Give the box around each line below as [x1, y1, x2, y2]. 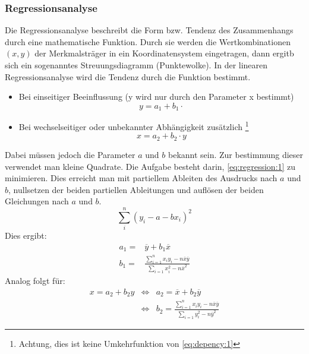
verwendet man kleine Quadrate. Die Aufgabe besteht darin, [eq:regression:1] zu [5, 160, 296, 172]
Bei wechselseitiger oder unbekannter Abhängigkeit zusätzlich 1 [18, 119, 249, 132]
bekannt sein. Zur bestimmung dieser [168, 148, 304, 160]
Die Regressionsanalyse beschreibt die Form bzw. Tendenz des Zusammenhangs [5, 24, 294, 36]
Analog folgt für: [5, 274, 65, 287]
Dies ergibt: [5, 229, 47, 242]
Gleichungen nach [5, 195, 69, 207]
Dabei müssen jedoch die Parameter [5, 148, 135, 160]
